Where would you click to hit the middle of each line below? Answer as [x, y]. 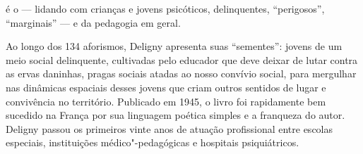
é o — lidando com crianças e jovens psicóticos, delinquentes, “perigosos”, [165, 8]
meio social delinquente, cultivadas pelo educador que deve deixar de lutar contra [182, 59]
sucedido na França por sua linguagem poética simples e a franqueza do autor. [175, 115]
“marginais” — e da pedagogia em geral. [93, 22]
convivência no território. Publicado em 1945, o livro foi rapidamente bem [166, 101]
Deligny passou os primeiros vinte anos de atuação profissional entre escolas [169, 128]
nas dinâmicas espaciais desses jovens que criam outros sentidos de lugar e [166, 87]
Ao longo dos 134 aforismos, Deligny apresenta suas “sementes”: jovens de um [174, 46]
